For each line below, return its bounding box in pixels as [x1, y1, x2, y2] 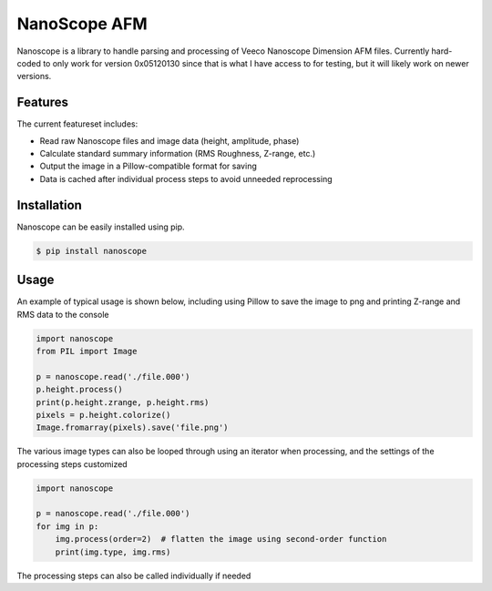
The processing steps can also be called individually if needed [16, 570, 251, 581]
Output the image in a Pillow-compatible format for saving [39, 160, 257, 172]
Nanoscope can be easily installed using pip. [16, 221, 186, 232]
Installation [16, 197, 82, 213]
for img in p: [36, 521, 99, 532]
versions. [16, 71, 52, 82]
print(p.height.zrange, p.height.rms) [36, 397, 210, 407]
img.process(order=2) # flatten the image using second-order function [55, 534, 387, 545]
